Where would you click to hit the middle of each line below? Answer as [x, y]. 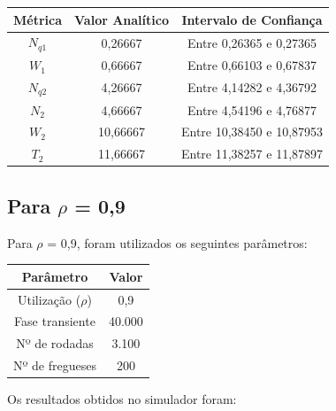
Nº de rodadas [55, 343]
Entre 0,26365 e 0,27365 [252, 42]
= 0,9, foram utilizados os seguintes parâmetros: [177, 242]
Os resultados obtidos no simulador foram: [122, 399]
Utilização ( [50, 299]
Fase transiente [55, 321]
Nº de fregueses [55, 365]
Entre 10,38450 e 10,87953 [252, 132]
